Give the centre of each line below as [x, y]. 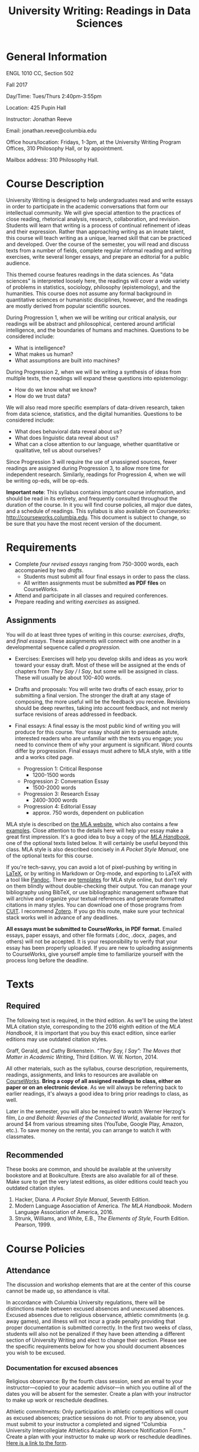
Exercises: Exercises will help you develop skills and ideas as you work [101, 658]
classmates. [21, 1136]
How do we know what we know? [55, 390]
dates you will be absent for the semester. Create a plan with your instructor [99, 1393]
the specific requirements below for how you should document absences [95, 1347]
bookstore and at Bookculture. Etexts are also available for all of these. [92, 1175]
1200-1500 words [54, 775]
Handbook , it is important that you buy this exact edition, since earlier [91, 1033]
